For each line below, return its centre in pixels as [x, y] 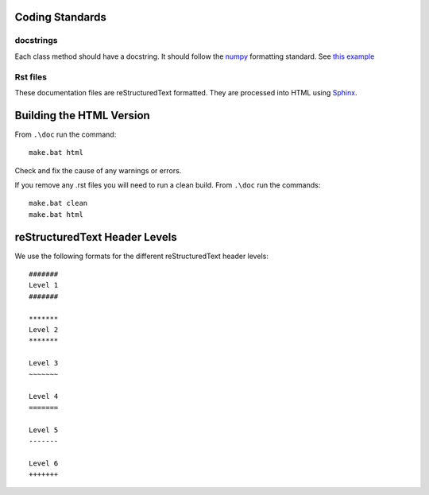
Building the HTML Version [82, 115]
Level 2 [44, 330]
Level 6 [44, 463]
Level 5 [44, 430]
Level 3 [44, 363]
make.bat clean [58, 203]
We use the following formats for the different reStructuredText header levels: [142, 256]
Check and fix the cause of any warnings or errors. [98, 170]
